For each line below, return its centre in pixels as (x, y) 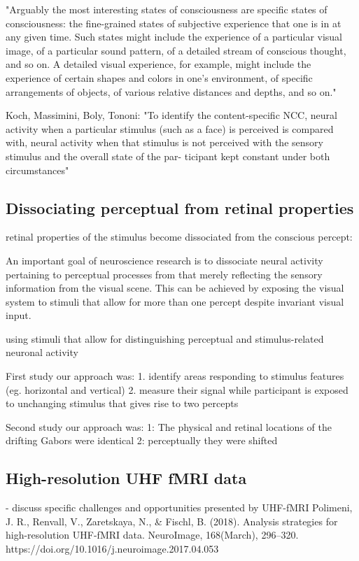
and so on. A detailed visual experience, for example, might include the (159, 64)
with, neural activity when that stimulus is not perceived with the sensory (164, 142)
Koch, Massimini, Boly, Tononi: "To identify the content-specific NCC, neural (171, 115)
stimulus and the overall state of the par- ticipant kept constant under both (168, 156)
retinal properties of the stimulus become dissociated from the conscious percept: (179, 237)
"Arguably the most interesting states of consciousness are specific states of (167, 9)
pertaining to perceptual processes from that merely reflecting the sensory (164, 274)
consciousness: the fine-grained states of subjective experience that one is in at (174, 23)
